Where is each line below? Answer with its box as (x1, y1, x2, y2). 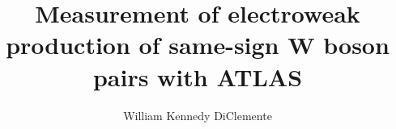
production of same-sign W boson (6, 28, 390, 61)
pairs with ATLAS (92, 60, 303, 93)
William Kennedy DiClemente (123, 106, 272, 123)
